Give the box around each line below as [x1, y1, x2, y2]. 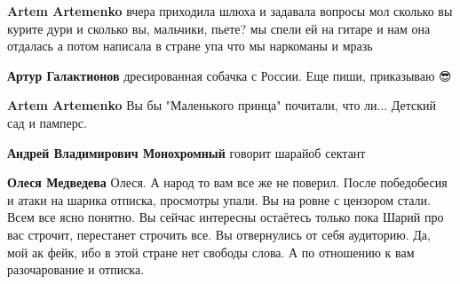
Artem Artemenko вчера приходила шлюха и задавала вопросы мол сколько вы [7, 2, 453, 20]
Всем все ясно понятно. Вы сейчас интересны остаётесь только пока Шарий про [7, 208, 444, 226]
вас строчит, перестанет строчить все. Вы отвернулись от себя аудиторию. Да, [7, 225, 431, 243]
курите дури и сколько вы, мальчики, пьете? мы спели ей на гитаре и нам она [7, 19, 431, 37]
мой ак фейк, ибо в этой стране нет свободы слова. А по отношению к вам [7, 242, 415, 261]
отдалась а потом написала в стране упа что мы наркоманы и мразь [7, 36, 373, 55]
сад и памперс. [7, 113, 87, 131]
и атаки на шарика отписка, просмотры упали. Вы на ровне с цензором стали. [7, 190, 431, 209]
